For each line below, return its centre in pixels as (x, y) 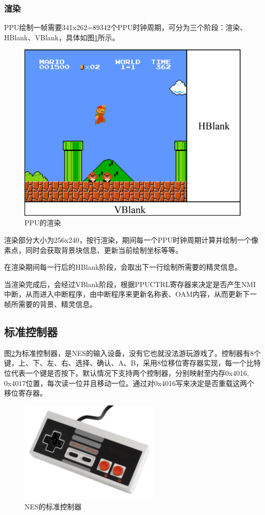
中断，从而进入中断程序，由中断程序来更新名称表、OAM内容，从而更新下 (127, 294)
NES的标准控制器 (53, 507)
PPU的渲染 (43, 223)
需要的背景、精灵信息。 (57, 304)
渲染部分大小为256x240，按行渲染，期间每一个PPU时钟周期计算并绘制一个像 (131, 240)
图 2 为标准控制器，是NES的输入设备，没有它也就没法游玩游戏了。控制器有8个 (132, 353)
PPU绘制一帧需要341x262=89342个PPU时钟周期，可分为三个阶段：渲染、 (126, 27)
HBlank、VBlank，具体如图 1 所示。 (62, 37)
